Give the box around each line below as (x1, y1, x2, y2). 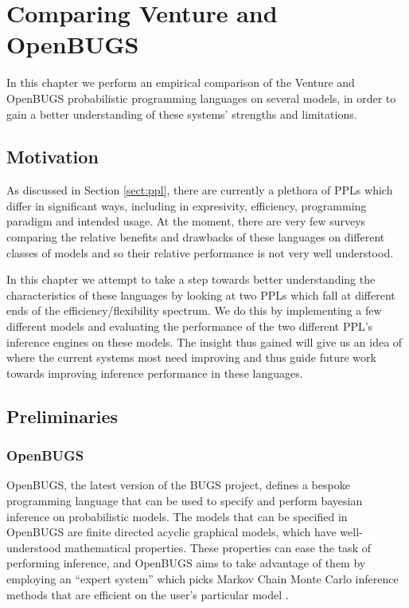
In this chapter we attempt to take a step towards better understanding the (6, 271, 376, 288)
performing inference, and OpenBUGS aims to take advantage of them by (6, 555, 366, 571)
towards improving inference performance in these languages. (6, 364, 303, 381)
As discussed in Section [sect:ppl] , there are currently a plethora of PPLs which (6, 182, 393, 198)
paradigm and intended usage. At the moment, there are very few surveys (6, 213, 366, 229)
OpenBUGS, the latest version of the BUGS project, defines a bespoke (6, 477, 350, 493)
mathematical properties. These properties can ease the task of (64, 539, 371, 555)
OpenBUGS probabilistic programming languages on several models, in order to (6, 89, 396, 106)
